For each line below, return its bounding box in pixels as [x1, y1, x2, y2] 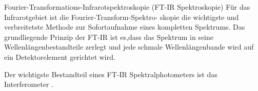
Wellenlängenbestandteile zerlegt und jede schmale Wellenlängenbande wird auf [4, 41, 254, 52]
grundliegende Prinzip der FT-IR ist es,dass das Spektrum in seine [4, 31, 213, 42]
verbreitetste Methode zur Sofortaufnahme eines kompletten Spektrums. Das [4, 21, 245, 32]
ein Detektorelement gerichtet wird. [4, 51, 115, 62]
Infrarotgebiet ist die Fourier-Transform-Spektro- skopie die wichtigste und [4, 11, 239, 22]
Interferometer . [4, 79, 54, 89]
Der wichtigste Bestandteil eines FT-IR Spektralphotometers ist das [4, 69, 217, 79]
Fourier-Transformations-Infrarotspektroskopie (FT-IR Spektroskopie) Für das [4, 2, 250, 12]
